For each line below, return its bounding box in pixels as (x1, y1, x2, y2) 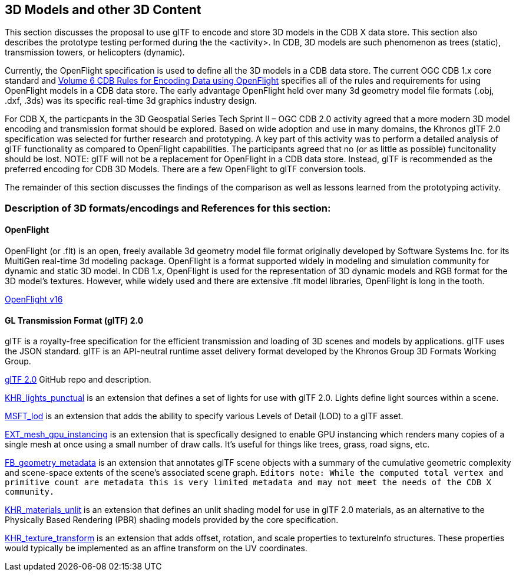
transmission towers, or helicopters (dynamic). (5, 47, 185, 58)
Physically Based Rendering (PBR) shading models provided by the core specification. (5, 515, 339, 525)
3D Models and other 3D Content (5, 2, 201, 17)
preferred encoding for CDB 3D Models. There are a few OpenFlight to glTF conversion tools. (5, 164, 366, 175)
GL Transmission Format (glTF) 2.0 (5, 315, 144, 325)
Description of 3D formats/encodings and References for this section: (5, 202, 331, 214)
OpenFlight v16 (5, 294, 63, 305)
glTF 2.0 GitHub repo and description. (5, 374, 151, 385)
